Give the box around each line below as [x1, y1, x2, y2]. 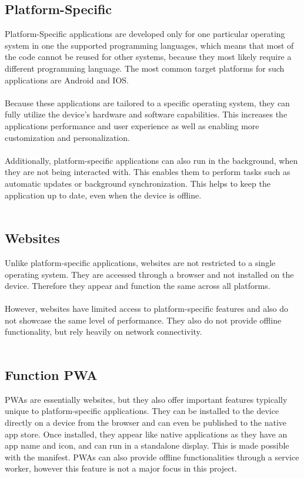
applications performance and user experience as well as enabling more [5, 119, 259, 132]
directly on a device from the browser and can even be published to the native [5, 416, 287, 429]
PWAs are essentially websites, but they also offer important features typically [5, 393, 288, 405]
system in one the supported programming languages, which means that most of [5, 39, 294, 51]
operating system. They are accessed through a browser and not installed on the [5, 268, 294, 280]
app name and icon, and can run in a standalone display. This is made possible [5, 439, 289, 452]
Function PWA [5, 366, 98, 384]
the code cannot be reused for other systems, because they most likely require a [5, 51, 292, 63]
